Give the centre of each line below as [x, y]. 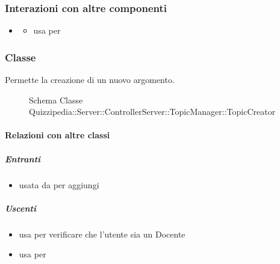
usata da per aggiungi [59, 184]
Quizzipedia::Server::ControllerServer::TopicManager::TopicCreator [152, 112]
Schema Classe [56, 100]
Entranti [23, 158]
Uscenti [20, 208]
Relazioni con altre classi [58, 135]
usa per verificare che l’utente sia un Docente [102, 234]
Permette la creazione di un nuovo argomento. [90, 80]
